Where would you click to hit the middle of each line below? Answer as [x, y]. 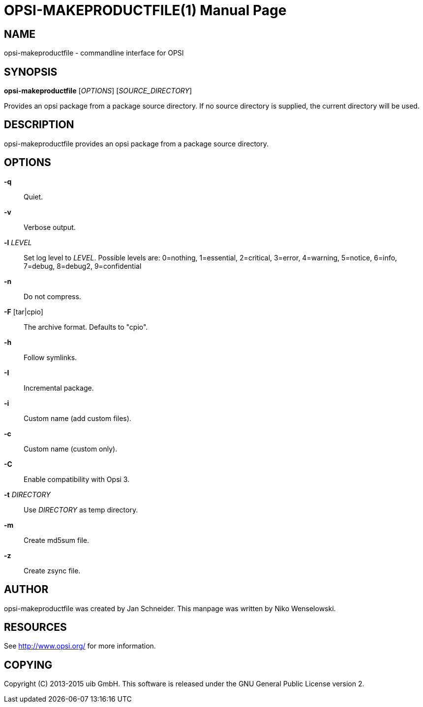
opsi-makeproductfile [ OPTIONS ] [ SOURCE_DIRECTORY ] [98, 91]
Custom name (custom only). [71, 449]
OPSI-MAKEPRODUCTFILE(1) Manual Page [145, 10]
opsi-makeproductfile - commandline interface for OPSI [94, 53]
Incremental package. [59, 388]
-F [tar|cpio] [24, 311]
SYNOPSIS [31, 72]
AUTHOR [26, 590]
